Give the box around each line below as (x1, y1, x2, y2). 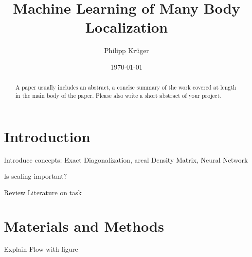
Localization (85, 17, 168, 37)
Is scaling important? (4, 171, 67, 181)
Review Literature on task (4, 187, 82, 197)
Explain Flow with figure (4, 244, 78, 254)
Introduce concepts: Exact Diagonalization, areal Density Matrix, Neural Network (4, 154, 248, 165)
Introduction (4, 126, 90, 146)
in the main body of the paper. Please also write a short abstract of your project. (15, 91, 221, 99)
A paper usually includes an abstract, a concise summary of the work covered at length (15, 83, 236, 92)
